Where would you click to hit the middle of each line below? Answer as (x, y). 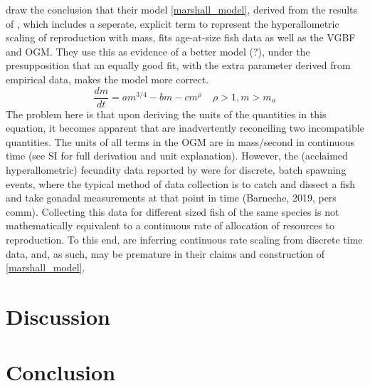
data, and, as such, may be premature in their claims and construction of (165, 253)
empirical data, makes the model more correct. (107, 79)
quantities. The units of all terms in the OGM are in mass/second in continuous (180, 141)
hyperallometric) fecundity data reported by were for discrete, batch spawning (176, 169)
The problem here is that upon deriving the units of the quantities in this (166, 114)
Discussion (58, 316)
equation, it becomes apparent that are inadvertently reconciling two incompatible (185, 128)
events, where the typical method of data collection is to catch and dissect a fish (181, 183)
